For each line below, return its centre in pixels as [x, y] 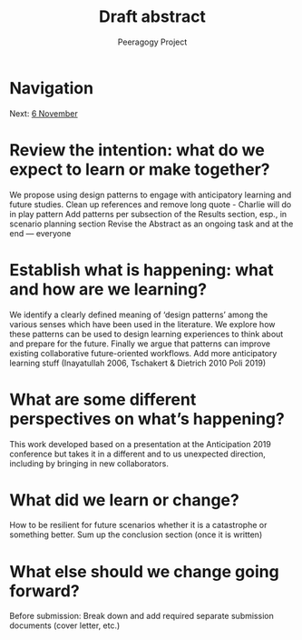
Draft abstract [152, 17]
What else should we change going [144, 571]
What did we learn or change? [125, 500]
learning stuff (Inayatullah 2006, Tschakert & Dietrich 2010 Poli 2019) [137, 363]
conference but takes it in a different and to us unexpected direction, [137, 454]
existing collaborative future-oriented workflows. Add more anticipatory [143, 353]
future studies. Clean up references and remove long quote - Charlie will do [151, 204]
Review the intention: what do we [137, 150]
